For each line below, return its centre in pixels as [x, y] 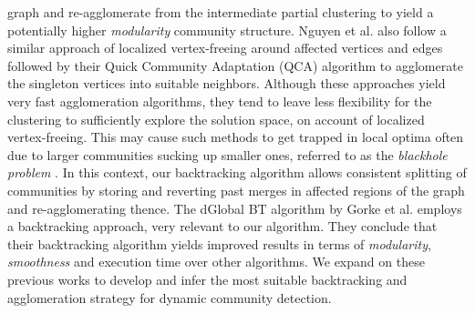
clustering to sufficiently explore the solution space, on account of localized [216, 119]
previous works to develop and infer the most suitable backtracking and [207, 279]
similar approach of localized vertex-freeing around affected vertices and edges [225, 48]
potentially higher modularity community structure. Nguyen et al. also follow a [227, 30]
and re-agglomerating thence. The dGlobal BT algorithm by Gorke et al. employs [235, 208]
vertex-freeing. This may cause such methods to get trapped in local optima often [236, 137]
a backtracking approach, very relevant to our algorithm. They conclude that [222, 226]
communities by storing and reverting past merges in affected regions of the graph [236, 190]
